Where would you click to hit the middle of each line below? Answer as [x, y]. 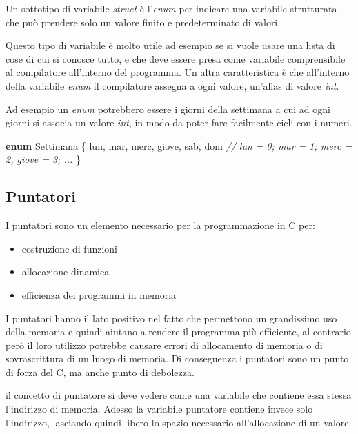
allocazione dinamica [66, 272]
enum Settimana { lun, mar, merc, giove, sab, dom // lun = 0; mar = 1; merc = [179, 145]
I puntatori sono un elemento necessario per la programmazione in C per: [160, 225]
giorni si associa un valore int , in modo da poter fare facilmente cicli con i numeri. [179, 122]
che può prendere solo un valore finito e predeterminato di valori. [143, 22]
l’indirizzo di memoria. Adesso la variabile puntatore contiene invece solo [159, 409]
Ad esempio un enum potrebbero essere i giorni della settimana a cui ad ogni [168, 109]
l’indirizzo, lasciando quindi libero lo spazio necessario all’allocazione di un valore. [179, 422]
